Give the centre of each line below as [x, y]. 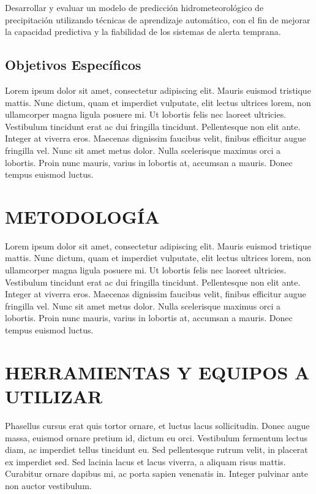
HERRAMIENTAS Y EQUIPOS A [157, 372]
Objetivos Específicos [73, 65]
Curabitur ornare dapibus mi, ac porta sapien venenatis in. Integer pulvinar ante [156, 473]
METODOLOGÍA [82, 216]
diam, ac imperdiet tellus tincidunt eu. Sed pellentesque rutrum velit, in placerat [156, 450]
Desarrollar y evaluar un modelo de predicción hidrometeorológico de [134, 7]
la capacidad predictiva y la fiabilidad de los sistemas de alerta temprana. [143, 32]
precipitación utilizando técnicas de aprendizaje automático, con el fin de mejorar [158, 19]
